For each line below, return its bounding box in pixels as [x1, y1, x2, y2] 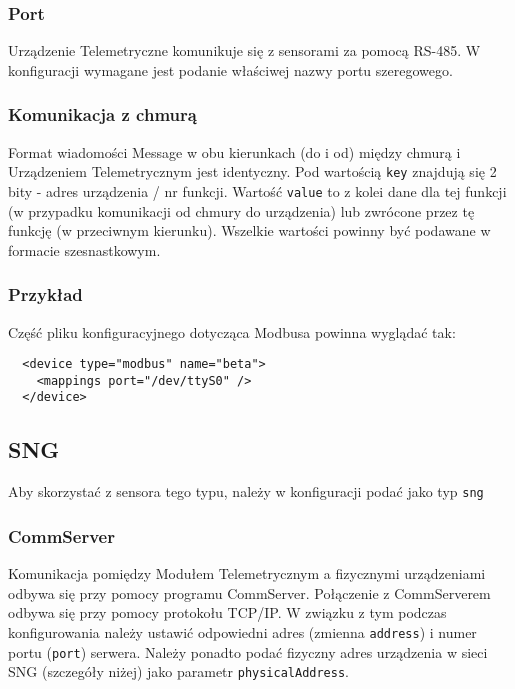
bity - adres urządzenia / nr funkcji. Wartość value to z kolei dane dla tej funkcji [8, 180, 507, 201]
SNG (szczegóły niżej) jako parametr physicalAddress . [8, 661, 350, 682]
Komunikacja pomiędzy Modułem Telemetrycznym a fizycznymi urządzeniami [8, 563, 486, 584]
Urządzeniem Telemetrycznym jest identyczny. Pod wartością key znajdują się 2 [8, 161, 497, 182]
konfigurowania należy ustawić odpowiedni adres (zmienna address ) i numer [8, 621, 477, 642]
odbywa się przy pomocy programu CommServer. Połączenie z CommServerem [8, 582, 491, 603]
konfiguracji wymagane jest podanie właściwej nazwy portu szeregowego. [8, 59, 453, 80]
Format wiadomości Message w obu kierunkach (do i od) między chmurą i [8, 141, 461, 162]
